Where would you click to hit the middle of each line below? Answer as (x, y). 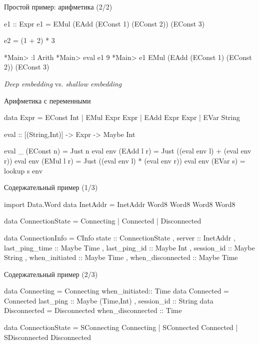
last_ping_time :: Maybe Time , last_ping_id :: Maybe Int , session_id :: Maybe (129, 247)
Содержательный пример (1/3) (51, 187)
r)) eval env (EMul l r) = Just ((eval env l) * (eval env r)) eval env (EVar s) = (125, 160)
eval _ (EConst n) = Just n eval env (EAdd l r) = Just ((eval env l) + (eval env (128, 151)
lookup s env (23, 170)
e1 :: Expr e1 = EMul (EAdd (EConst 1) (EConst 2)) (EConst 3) (104, 23)
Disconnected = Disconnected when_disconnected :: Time (93, 310)
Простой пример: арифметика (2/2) (58, 6)
